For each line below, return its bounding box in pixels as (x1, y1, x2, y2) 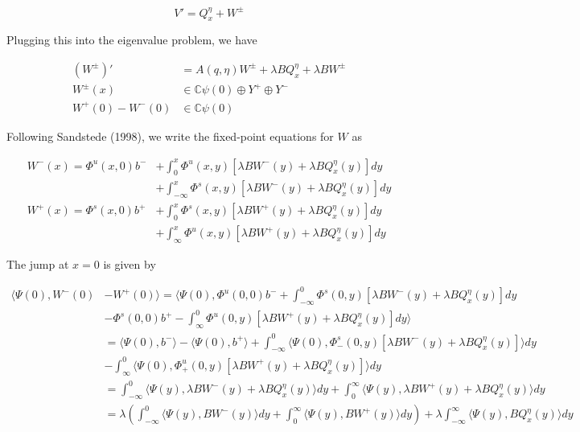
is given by (103, 255, 156, 272)
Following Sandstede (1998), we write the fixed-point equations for (6, 127, 334, 144)
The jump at (6, 255, 69, 272)
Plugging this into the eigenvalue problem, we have (6, 31, 257, 48)
